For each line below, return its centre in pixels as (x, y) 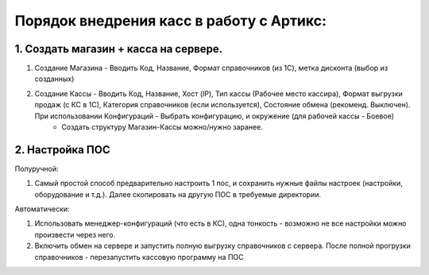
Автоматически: (43, 209)
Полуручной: (37, 168)
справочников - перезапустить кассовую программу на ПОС (139, 257)
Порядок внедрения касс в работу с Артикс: (171, 21)
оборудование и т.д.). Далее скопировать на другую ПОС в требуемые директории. (178, 194)
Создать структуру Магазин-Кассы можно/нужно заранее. (162, 127)
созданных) (54, 79)
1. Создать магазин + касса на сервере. (119, 49)
